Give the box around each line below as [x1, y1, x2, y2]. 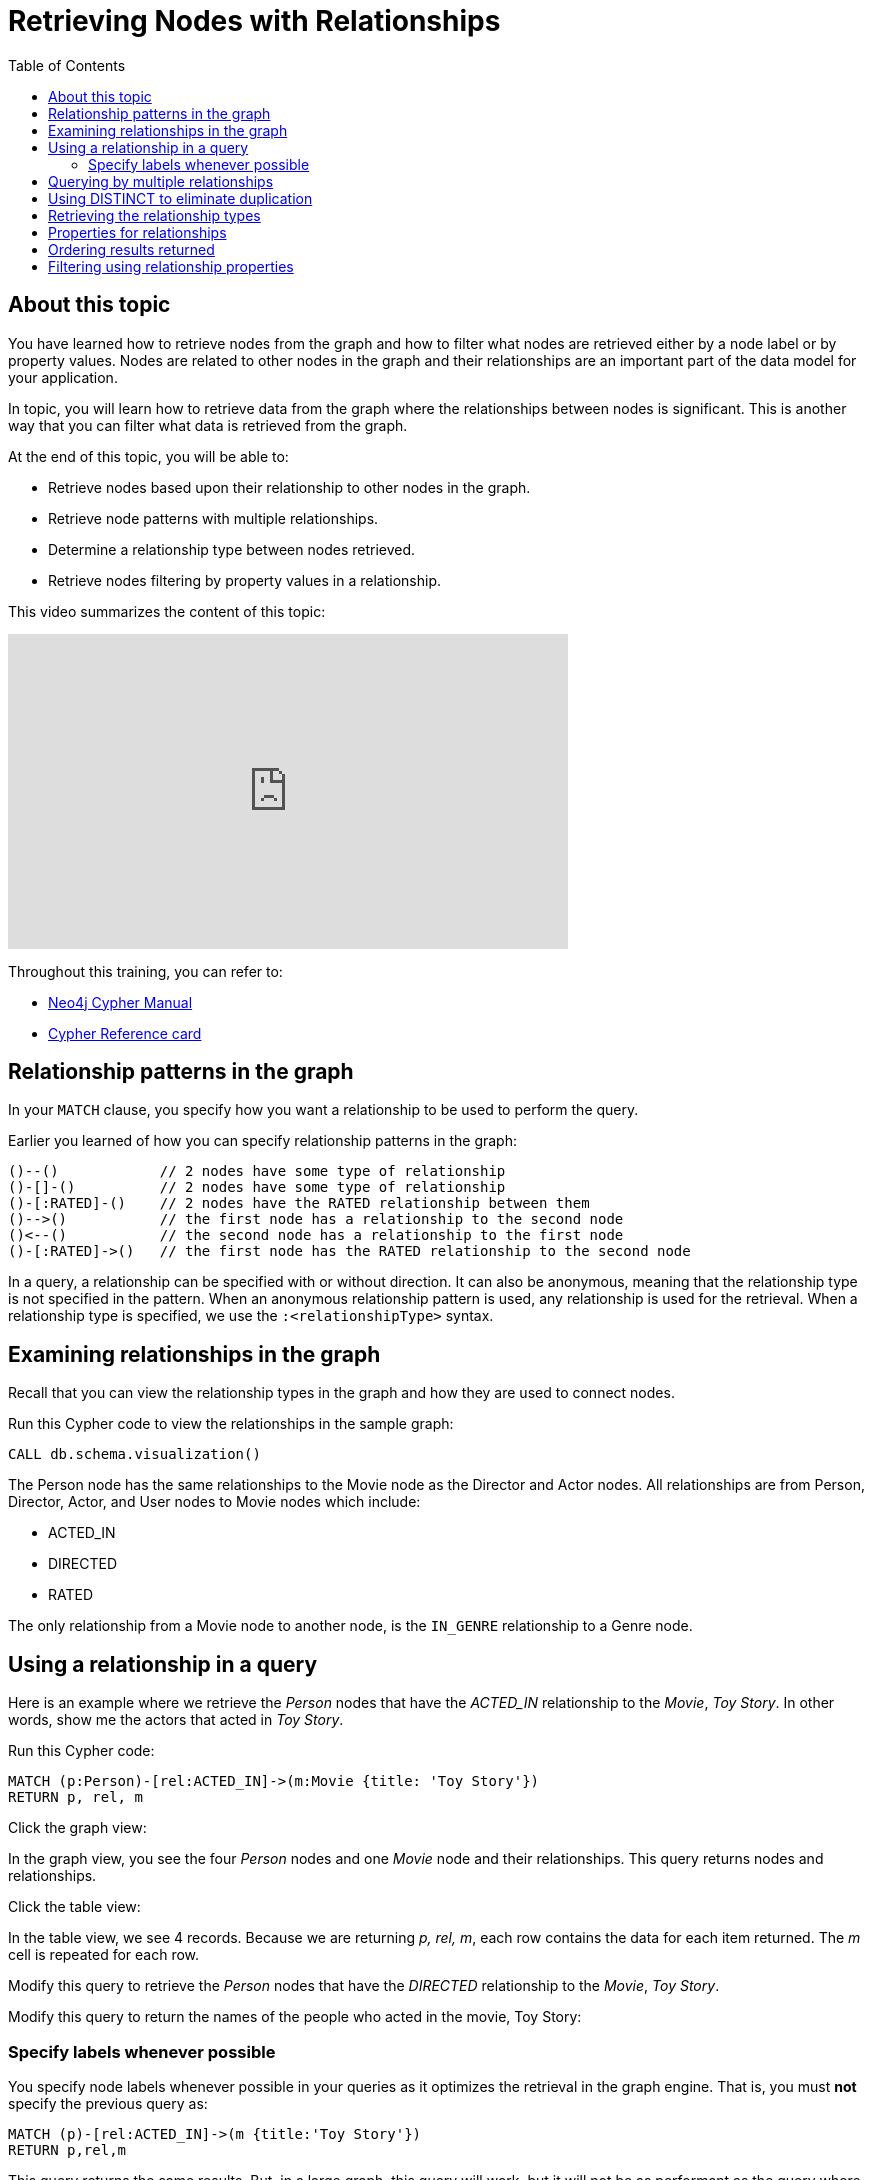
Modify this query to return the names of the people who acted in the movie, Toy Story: [8, 2008, 582, 2026]
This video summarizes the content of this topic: [8, 602, 326, 620]
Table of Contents [8, 56, 126, 74]
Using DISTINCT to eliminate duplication [48, 189, 313, 207]
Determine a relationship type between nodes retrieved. [48, 540, 416, 558]
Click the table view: [8, 1898, 141, 1916]
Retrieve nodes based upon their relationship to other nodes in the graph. [48, 478, 531, 496]
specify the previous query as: [8, 2094, 208, 2112]
